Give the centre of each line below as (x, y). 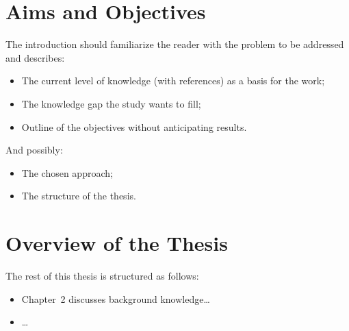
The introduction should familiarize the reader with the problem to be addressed (175, 44)
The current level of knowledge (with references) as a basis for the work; (173, 81)
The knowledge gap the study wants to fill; (111, 103)
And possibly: (34, 150)
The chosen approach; (67, 172)
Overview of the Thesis (117, 243)
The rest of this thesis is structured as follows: (102, 275)
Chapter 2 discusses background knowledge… (116, 298)
